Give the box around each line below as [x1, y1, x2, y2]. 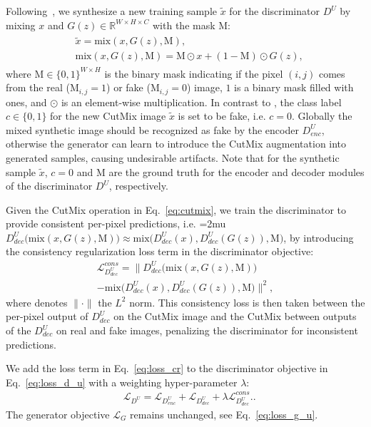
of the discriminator [6, 178, 93, 193]
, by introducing [283, 230, 354, 245]
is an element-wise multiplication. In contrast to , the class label [61, 94, 342, 109]
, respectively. [108, 178, 168, 193]
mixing [6, 17, 36, 32]
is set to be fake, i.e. [178, 108, 266, 123]
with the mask [153, 17, 215, 32]
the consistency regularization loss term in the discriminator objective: [6, 244, 314, 259]
